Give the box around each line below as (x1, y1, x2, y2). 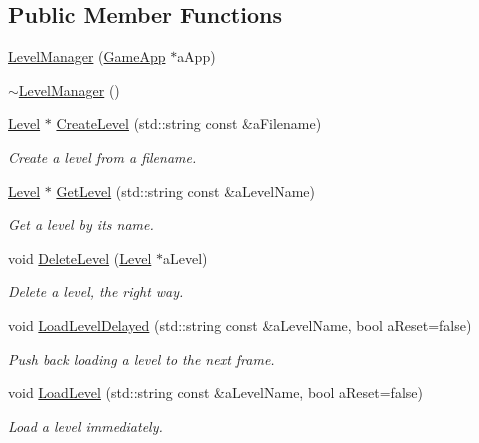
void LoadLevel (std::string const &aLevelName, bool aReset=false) (8, 382, 423, 403)
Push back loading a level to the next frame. (8, 348, 275, 369)
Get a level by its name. (8, 214, 154, 235)
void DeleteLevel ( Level (8, 247, 152, 268)
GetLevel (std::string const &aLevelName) (56, 180, 315, 201)
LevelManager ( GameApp (8, 46, 166, 67)
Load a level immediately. (8, 415, 163, 436)
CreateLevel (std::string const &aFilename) (56, 113, 322, 134)
